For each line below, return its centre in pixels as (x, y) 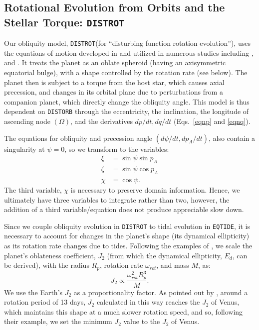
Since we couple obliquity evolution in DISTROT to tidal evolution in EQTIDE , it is (127, 226)
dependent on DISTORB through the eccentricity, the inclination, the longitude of (127, 111)
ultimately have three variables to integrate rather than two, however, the (117, 199)
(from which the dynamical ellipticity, (164, 255)
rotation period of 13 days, (45, 302)
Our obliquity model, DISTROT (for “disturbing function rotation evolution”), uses (127, 43)
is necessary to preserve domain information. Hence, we (155, 189)
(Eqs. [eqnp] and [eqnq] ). (212, 121)
